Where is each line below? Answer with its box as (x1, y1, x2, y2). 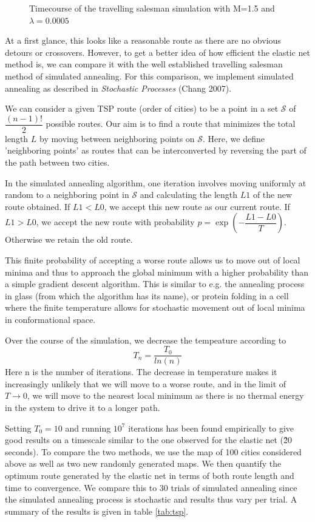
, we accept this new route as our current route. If (104, 200, 290, 212)
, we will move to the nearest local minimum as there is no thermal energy (27, 389, 304, 402)
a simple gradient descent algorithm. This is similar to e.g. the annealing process (5, 277, 305, 290)
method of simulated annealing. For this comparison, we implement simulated (5, 69, 294, 82)
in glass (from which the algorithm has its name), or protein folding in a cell (5, 289, 289, 302)
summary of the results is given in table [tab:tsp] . (5, 504, 189, 517)
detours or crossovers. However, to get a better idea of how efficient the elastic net (5, 46, 310, 58)
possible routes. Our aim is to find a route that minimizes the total (46, 117, 296, 130)
